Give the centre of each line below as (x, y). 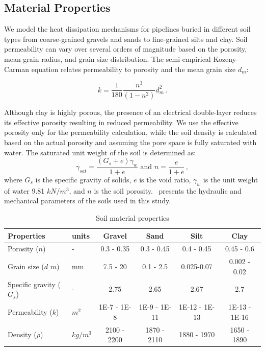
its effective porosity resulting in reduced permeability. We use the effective (121, 122)
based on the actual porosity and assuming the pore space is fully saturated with (130, 142)
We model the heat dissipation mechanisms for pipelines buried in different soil (127, 29)
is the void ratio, (165, 179)
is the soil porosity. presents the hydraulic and (168, 190)
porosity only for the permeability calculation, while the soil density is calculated (130, 132)
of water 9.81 (24, 190)
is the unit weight (231, 179)
